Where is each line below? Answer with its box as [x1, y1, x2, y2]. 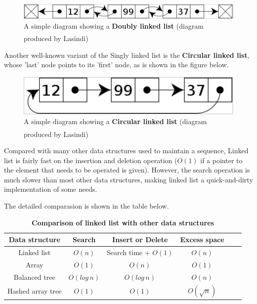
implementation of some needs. [4, 184, 97, 194]
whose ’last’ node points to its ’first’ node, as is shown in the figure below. [4, 59, 229, 70]
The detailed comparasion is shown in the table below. [4, 201, 169, 211]
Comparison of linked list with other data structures [31, 217, 214, 227]
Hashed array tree [7, 286, 62, 296]
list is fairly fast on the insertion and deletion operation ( [4, 155, 177, 165]
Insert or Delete [112, 234, 168, 245]
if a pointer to [200, 155, 243, 165]
